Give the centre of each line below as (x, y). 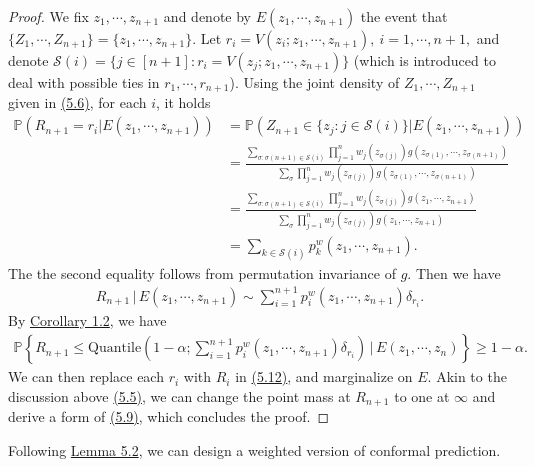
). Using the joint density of (314, 82)
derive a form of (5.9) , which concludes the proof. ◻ (169, 416)
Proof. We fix (48, 16)
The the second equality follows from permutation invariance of (202, 272)
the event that (404, 16)
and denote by (207, 16)
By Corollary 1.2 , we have (87, 319)
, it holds (183, 102)
